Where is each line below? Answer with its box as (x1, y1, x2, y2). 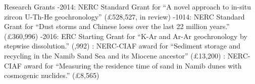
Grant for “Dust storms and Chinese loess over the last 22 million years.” (4, 21, 230, 31)
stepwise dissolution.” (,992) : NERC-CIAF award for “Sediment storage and (4, 40, 241, 51)
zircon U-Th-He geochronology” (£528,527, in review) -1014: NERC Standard (4, 11, 245, 21)
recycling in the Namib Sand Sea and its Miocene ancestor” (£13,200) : (4, 50, 226, 60)
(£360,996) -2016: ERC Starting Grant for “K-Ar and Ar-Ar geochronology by (4, 30, 247, 41)
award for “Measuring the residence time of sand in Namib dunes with (24, 60, 242, 70)
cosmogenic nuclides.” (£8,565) (4, 70, 99, 80)
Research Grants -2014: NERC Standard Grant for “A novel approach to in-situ (4, 1, 251, 11)
